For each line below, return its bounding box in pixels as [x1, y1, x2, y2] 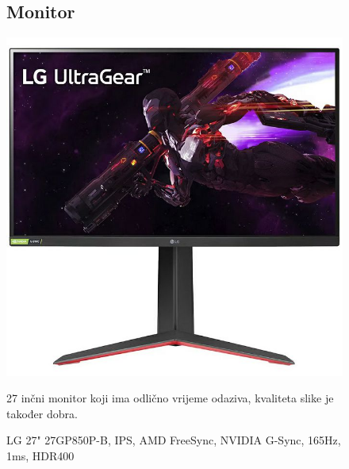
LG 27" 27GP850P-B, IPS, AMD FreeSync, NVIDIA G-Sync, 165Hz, [6, 432, 341, 448]
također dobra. [6, 405, 78, 421]
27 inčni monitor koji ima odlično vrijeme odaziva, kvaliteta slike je [6, 390, 334, 406]
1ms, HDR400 [6, 448, 75, 464]
